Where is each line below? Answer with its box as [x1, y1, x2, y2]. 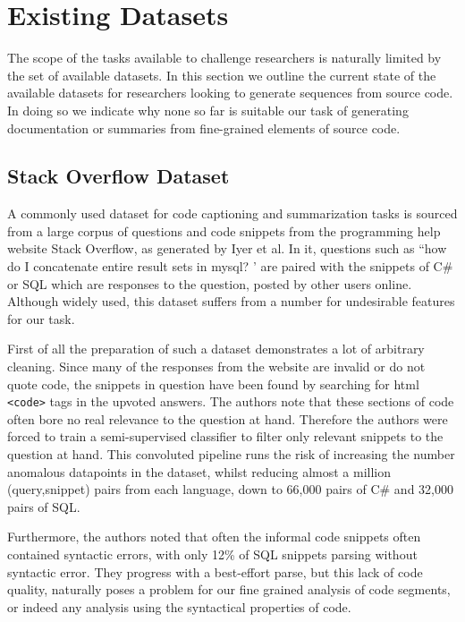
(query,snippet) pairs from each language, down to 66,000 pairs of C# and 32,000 [7, 480, 453, 498]
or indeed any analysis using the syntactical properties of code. [7, 597, 351, 616]
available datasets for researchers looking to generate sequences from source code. [7, 83, 453, 102]
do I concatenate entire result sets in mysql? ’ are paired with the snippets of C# [7, 257, 453, 276]
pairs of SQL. [7, 497, 80, 515]
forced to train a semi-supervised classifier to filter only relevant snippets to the [7, 427, 444, 446]
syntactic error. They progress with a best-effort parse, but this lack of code [7, 562, 423, 581]
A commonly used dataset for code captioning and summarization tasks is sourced [7, 204, 458, 223]
